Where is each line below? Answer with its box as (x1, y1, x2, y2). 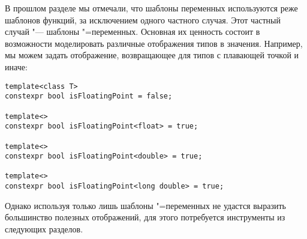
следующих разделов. (5, 222, 83, 235)
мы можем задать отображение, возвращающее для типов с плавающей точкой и (5, 49, 299, 61)
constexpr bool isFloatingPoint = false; (5, 92, 173, 101)
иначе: (5, 60, 28, 73)
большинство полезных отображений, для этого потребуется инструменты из (5, 211, 285, 223)
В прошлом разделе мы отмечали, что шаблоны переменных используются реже (5, 2, 298, 14)
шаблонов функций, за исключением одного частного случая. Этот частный (5, 13, 281, 26)
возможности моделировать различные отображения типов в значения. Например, (5, 37, 303, 49)
